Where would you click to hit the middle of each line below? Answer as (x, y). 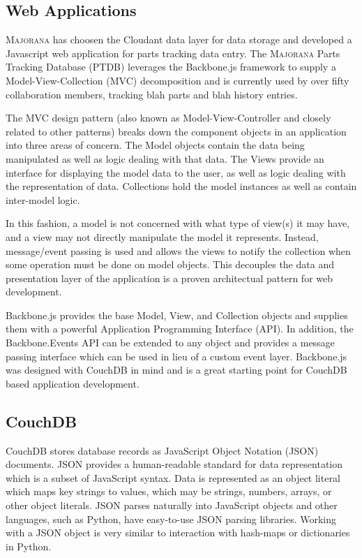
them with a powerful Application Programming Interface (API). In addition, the (180, 329)
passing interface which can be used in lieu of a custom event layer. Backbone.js (176, 356)
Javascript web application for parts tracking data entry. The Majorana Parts (173, 53)
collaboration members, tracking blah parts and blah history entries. (152, 94)
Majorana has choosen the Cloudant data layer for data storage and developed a (179, 39)
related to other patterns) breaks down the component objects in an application (176, 131)
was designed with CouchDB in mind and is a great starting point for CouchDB (176, 370)
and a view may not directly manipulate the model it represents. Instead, (162, 236)
